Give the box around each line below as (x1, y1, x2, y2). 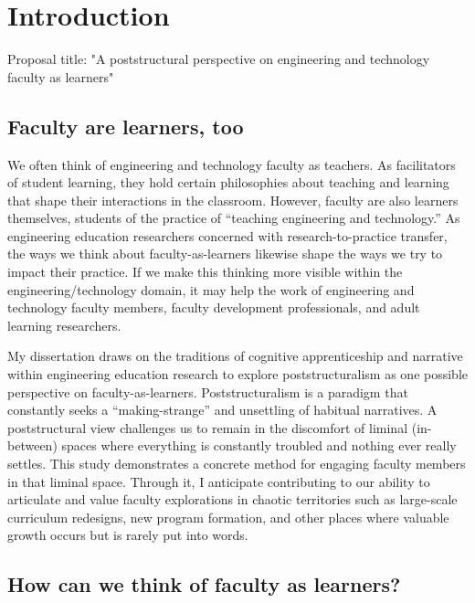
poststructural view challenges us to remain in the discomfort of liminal (7, 418, 408, 437)
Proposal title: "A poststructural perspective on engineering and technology (7, 49, 430, 69)
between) (7, 436, 58, 455)
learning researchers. (7, 315, 121, 334)
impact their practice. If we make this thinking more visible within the (7, 262, 403, 281)
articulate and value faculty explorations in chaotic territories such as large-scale (7, 490, 458, 509)
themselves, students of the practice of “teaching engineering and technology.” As (7, 208, 460, 227)
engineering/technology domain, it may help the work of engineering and (7, 280, 415, 299)
